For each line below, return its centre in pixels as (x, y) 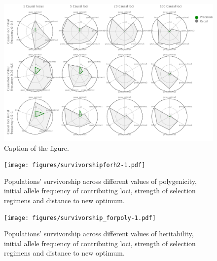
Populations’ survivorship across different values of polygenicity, (100, 181)
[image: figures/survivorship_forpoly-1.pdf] (80, 218)
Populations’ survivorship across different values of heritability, (99, 234)
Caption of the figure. (36, 148)
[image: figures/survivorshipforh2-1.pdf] (75, 165)
